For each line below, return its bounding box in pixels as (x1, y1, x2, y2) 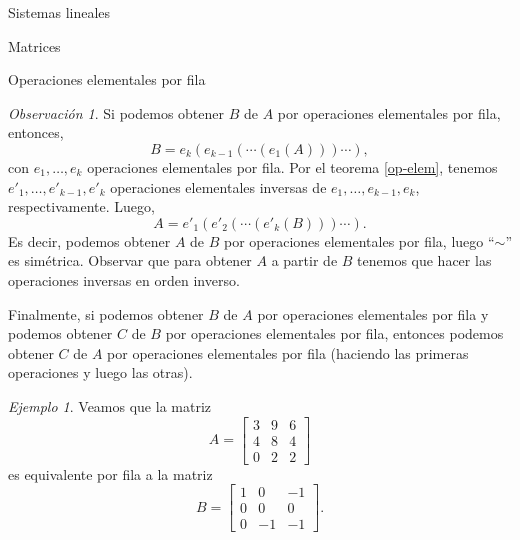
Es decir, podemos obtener (8, 230, 171, 251)
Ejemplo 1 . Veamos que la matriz (8, 395, 212, 416)
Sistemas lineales (8, 2, 111, 22)
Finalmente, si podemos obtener (8, 303, 204, 324)
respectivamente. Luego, (8, 196, 155, 217)
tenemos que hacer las (357, 250, 492, 271)
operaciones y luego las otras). (8, 362, 193, 383)
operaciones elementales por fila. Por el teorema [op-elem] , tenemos (87, 156, 498, 177)
